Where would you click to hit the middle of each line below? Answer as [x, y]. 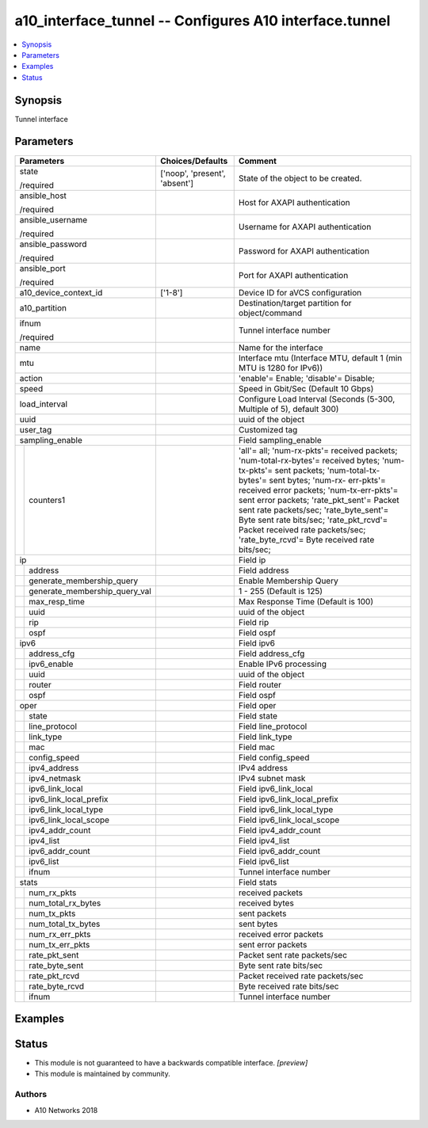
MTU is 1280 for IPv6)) [281, 368]
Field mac [256, 747]
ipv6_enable [51, 664]
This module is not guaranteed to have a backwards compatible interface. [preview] [171, 1063]
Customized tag [268, 429]
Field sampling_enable [280, 440]
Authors [31, 1095]
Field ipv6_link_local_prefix [288, 798]
